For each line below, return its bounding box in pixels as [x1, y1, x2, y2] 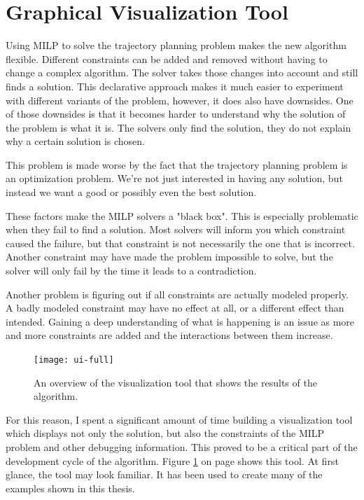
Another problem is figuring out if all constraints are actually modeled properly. [6, 286, 349, 301]
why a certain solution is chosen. [6, 134, 145, 148]
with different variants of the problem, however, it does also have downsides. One [6, 92, 353, 107]
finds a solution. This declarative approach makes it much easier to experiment [6, 78, 344, 93]
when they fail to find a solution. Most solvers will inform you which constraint [6, 222, 346, 237]
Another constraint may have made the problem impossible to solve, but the [6, 249, 333, 264]
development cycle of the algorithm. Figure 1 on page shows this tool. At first [6, 453, 339, 468]
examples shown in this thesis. [6, 480, 135, 495]
